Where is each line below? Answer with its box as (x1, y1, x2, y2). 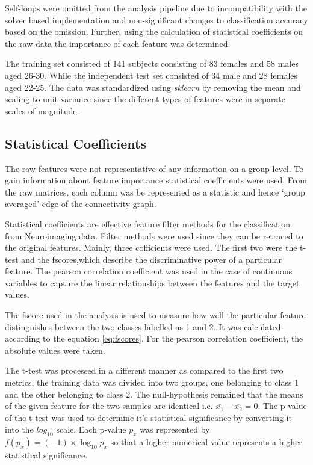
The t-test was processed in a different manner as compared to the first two (5, 364, 284, 377)
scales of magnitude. (5, 104, 79, 117)
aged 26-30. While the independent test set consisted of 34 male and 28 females (5, 69, 298, 81)
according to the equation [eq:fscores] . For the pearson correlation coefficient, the (5, 332, 303, 345)
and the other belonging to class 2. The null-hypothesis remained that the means (5, 387, 303, 400)
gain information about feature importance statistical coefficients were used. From (5, 174, 307, 186)
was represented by (140, 423, 210, 436)
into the (5, 423, 34, 436)
